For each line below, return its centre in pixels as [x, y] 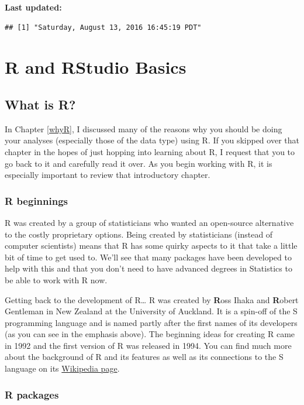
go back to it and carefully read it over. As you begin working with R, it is [139, 163]
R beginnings [37, 200]
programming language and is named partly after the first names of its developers [151, 322]
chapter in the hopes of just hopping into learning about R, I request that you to [150, 151]
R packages [32, 394]
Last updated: [33, 7]
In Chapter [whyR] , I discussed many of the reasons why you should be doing [144, 128]
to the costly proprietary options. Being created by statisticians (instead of [139, 234]
